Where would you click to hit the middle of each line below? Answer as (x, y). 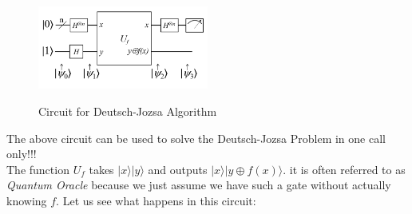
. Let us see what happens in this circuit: (156, 200)
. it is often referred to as (344, 169)
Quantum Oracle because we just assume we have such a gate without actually (199, 185)
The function (38, 169)
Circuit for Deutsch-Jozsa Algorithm (128, 111)
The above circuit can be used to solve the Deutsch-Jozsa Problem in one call (196, 138)
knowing (27, 200)
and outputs (178, 169)
